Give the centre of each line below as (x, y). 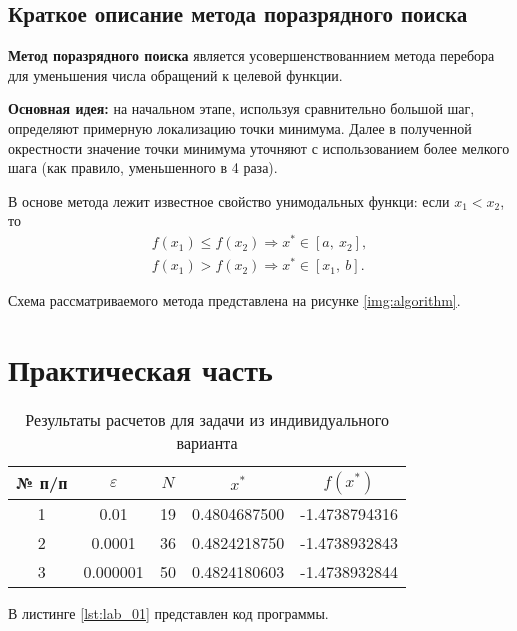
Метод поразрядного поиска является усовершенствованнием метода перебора (251, 55)
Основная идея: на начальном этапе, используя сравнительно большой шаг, (241, 108)
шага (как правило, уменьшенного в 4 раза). (143, 167)
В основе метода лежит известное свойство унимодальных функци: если (229, 200)
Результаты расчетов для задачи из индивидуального (207, 419)
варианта (207, 442)
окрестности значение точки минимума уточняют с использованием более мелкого (259, 147)
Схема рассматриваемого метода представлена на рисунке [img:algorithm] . (234, 300)
